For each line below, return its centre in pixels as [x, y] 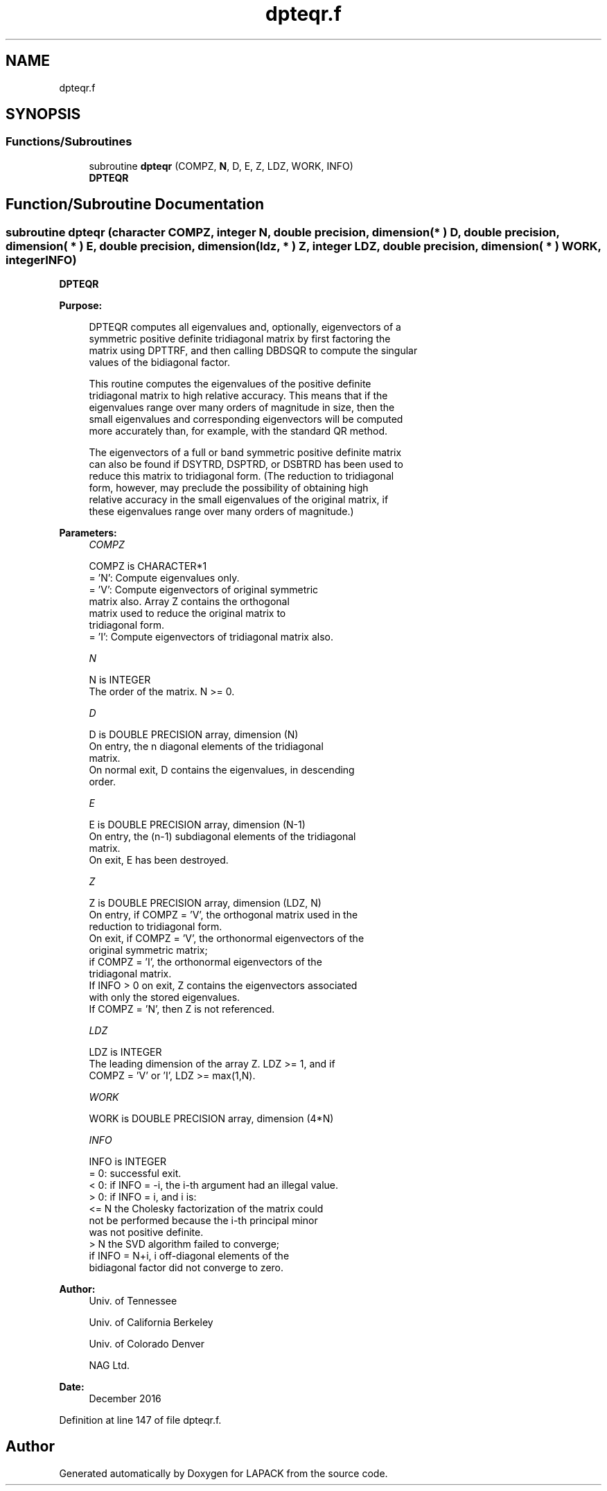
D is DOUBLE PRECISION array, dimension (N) [194, 735]
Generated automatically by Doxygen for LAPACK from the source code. [223, 1473]
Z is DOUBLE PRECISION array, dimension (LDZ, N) [205, 903]
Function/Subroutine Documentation [135, 204]
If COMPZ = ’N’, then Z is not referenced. [182, 1009]
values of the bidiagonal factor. [159, 363]
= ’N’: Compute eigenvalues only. [164, 578]
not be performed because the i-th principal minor [203, 1221]
